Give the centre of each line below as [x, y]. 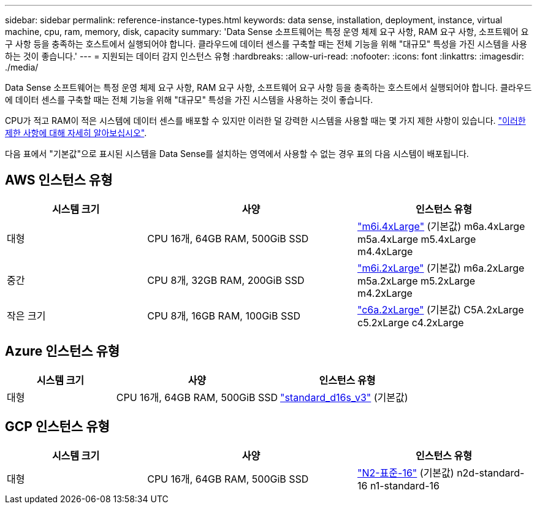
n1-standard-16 [405, 485]
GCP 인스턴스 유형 [57, 427]
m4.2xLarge [385, 293]
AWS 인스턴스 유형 [59, 180]
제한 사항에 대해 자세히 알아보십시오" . [76, 133]
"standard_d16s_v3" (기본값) [344, 397]
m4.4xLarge [385, 251]
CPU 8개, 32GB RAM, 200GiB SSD [226, 280]
